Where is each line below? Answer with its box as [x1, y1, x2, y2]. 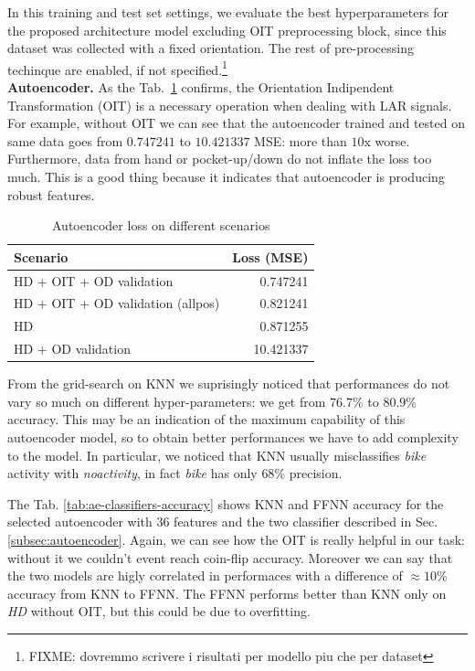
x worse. [364, 131, 410, 150]
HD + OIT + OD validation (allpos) [14, 293, 220, 313]
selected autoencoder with [7, 512, 153, 531]
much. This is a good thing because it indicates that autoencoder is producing [7, 167, 445, 186]
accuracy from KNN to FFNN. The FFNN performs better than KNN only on [7, 583, 447, 602]
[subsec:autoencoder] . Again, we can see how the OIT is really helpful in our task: [7, 530, 465, 549]
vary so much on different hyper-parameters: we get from [7, 391, 326, 410]
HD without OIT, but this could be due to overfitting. [7, 602, 311, 621]
